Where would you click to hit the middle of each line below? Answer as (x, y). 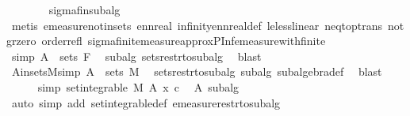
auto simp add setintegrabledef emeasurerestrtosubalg (146, 102)
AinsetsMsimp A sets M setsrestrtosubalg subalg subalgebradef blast (197, 71)
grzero (21, 41)
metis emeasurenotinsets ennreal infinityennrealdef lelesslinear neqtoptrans (197, 25)
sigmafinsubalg (84, 9)
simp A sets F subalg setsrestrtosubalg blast (136, 56)
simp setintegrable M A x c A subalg (138, 86)
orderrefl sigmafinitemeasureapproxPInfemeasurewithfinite (184, 41)
